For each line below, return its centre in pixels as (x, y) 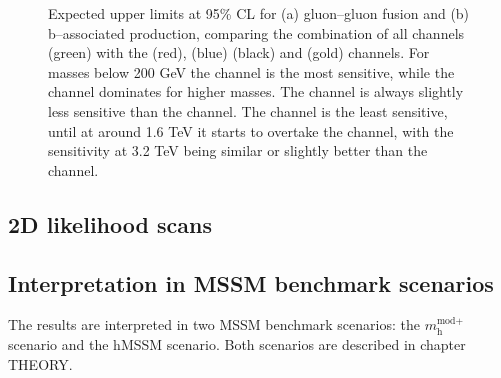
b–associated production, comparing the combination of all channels (256, 32)
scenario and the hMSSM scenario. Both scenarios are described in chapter (237, 343)
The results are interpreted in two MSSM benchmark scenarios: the (214, 324)
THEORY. (40, 363)
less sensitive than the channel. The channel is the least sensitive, (248, 110)
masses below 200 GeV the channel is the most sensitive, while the (251, 71)
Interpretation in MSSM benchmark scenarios (251, 282)
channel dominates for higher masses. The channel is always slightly (256, 91)
